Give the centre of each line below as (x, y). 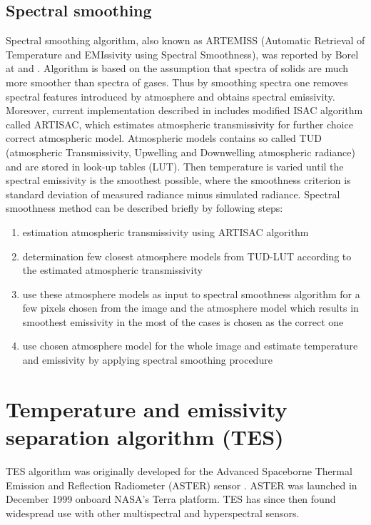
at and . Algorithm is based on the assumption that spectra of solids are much (177, 68)
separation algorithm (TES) (145, 437)
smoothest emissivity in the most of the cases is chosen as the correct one (183, 321)
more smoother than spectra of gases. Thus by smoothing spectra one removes (177, 82)
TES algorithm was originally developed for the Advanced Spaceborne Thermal (179, 470)
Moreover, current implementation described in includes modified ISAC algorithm (184, 110)
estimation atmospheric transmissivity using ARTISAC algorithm (166, 231)
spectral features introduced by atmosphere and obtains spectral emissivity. (171, 96)
